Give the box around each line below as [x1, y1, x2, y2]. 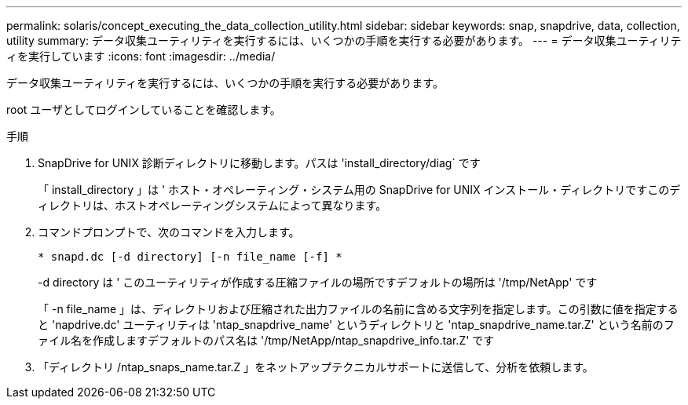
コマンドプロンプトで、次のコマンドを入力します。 [38, 225, 300, 239]
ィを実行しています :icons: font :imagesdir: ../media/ [6, 49, 276, 63]
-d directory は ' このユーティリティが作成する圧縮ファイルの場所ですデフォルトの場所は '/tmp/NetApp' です [38, 275, 598, 289]
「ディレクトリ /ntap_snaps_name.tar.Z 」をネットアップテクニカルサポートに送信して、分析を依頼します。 [38, 360, 594, 374]
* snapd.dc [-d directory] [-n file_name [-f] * [38, 250, 342, 263]
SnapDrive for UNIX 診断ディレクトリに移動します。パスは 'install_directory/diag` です [38, 156, 481, 170]
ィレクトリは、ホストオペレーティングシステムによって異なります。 [38, 199, 387, 212]
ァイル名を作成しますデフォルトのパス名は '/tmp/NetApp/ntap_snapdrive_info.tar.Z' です [38, 334, 495, 347]
